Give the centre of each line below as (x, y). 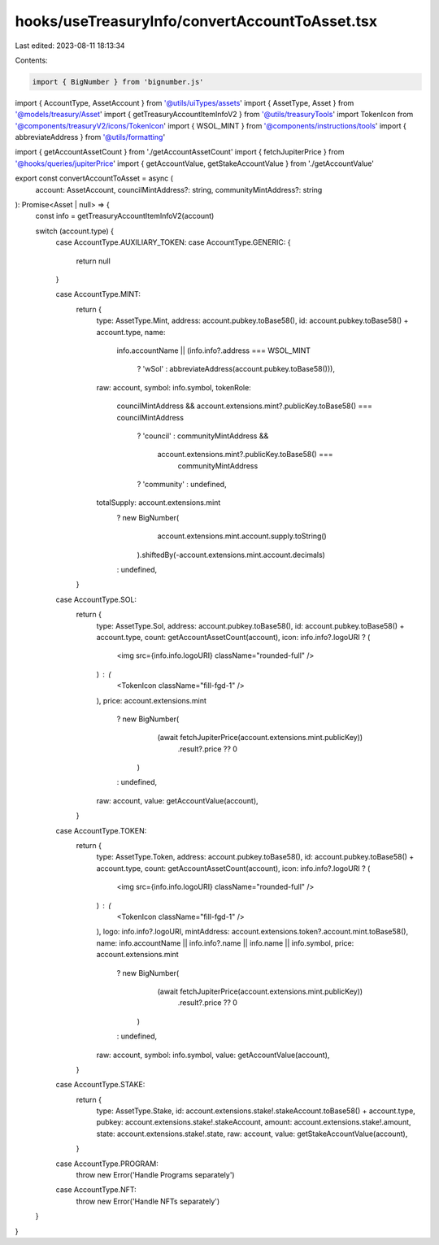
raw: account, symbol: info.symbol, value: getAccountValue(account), (213, 1055)
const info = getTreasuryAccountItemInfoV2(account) (125, 216)
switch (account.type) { (74, 231)
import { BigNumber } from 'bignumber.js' (118, 82)
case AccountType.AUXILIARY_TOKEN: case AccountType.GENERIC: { (174, 242)
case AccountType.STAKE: (100, 1085)
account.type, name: (131, 332)
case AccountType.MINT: (98, 294)
